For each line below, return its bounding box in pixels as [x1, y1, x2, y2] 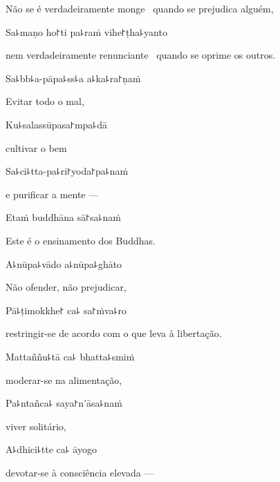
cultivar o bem [6, 140, 67, 155]
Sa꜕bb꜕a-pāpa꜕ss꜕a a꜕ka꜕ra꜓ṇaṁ [6, 70, 141, 85]
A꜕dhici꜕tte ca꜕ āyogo [6, 442, 97, 456]
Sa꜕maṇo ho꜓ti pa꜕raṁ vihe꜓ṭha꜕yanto [6, 24, 167, 39]
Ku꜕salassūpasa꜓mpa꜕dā [6, 117, 107, 131]
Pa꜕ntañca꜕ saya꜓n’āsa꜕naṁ [6, 396, 122, 410]
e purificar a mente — [6, 186, 99, 201]
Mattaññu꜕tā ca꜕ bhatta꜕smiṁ [6, 349, 135, 363]
